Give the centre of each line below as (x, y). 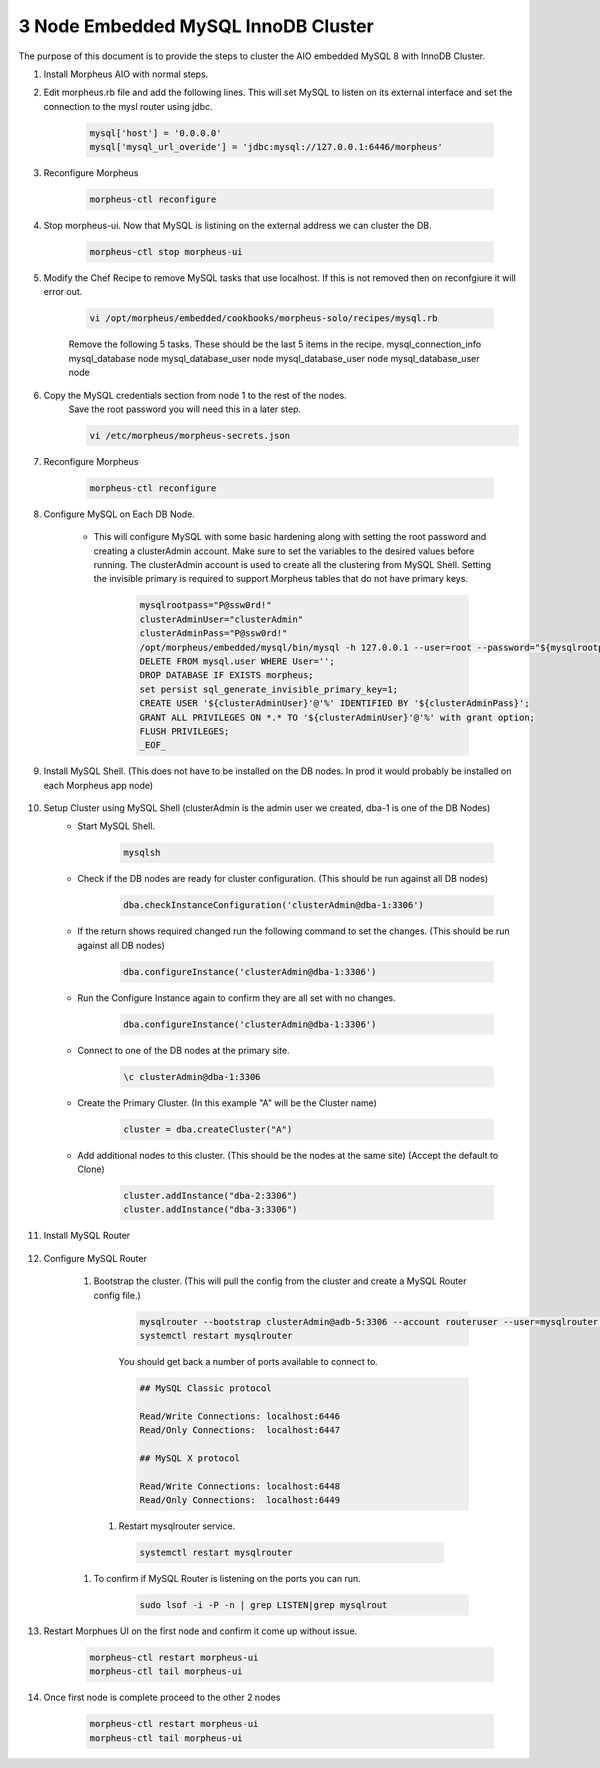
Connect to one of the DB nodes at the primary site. (183, 1050)
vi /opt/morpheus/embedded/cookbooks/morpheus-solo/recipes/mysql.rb (263, 318)
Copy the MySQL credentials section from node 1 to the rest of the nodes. (195, 395)
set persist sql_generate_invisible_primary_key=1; (269, 689)
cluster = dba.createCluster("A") (208, 1129)
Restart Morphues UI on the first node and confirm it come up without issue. (200, 1631)
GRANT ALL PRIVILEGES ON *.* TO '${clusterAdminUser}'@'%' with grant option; (337, 717)
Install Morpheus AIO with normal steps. (126, 74)
